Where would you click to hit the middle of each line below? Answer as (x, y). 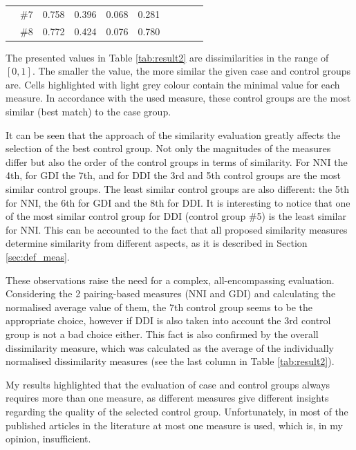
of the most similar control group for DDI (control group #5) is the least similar (176, 216)
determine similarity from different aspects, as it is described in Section (157, 243)
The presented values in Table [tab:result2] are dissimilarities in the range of (167, 57)
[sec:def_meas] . (38, 256)
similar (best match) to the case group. (88, 112)
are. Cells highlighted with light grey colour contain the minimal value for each (173, 84)
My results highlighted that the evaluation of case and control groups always (168, 384)
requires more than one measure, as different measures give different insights (167, 398)
